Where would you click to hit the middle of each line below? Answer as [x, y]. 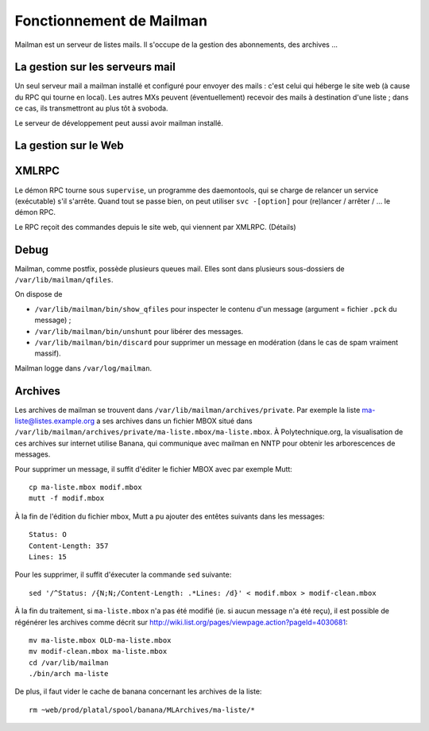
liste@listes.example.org [55, 421]
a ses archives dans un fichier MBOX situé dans [175, 421]
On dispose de [39, 294]
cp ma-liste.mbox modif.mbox [85, 487]
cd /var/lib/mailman [69, 663]
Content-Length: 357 [69, 546]
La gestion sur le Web [69, 146]
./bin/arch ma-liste [69, 674]
